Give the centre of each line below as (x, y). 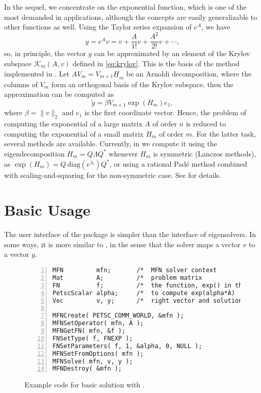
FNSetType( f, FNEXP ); (93, 338)
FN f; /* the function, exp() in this (151, 285)
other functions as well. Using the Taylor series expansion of (98, 27)
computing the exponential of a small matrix (74, 133)
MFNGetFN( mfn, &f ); (89, 331)
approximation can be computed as (59, 94)
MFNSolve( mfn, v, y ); (93, 361)
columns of (21, 84)
